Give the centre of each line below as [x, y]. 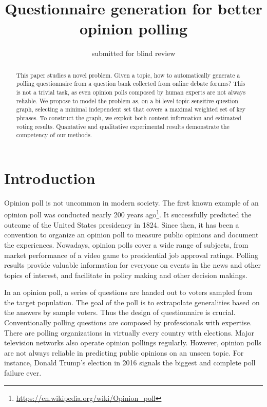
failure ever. [23, 373]
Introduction [50, 178]
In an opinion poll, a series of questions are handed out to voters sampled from [128, 292]
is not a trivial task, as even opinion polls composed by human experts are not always [131, 92]
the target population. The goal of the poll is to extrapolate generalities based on [132, 302]
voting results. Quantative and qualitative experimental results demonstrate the [123, 126]
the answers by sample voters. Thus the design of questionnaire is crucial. [120, 312]
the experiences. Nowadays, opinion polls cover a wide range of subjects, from [126, 244]
